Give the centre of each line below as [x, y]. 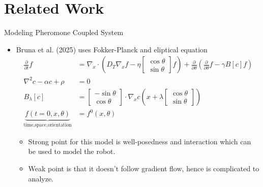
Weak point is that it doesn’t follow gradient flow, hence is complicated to [144, 168]
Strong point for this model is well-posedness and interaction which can [140, 141]
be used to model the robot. [72, 151]
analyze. [41, 178]
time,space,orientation [48, 125]
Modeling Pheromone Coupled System [64, 32]
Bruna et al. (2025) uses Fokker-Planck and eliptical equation [112, 49]
